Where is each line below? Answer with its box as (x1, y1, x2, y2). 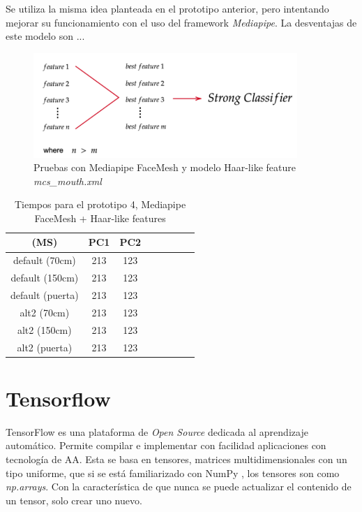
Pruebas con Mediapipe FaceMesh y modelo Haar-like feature (33, 160, 296, 175)
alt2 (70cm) (20, 305, 70, 319)
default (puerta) (10, 288, 79, 302)
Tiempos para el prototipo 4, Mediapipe (14, 197, 186, 212)
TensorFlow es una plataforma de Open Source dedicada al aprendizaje (6, 424, 308, 439)
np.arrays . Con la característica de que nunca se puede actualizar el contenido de (6, 479, 352, 494)
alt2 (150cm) (17, 322, 72, 337)
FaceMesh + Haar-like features (34, 210, 166, 225)
